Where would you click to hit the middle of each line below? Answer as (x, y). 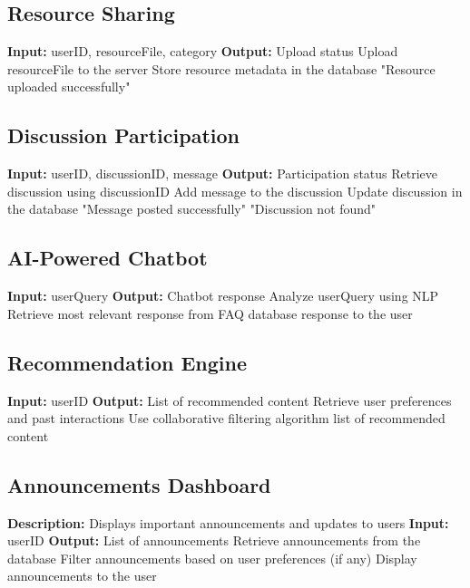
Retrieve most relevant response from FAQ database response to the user (210, 313)
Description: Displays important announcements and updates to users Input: (228, 522)
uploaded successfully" (69, 87)
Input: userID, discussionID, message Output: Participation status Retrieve (223, 174)
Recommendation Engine (127, 362)
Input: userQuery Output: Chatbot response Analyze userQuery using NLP (223, 296)
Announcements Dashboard (139, 484)
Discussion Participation (123, 135)
